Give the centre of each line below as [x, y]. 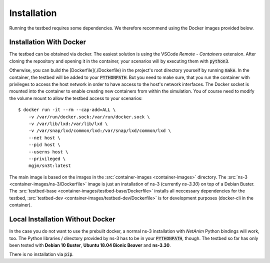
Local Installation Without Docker [62, 219]
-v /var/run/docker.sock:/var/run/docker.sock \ [89, 117]
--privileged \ [47, 158]
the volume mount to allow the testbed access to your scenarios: [76, 98]
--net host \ [44, 138]
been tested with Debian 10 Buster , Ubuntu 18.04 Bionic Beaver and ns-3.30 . [90, 245]
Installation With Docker [48, 42]
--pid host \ [44, 145]
